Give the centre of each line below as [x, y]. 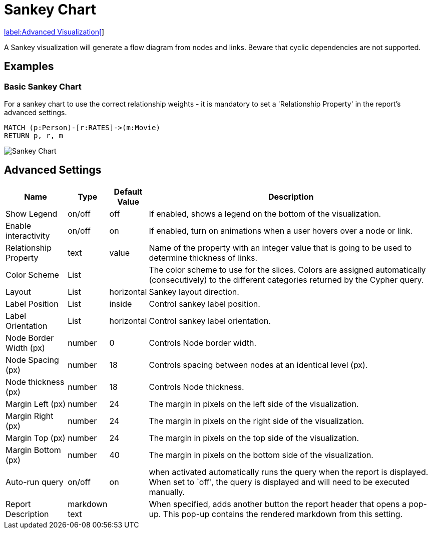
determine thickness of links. [203, 257]
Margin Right [30, 416]
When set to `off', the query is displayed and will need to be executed [279, 482]
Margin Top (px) [36, 438]
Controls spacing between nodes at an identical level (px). [258, 365]
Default [128, 191]
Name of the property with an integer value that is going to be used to [280, 247]
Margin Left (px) [36, 404]
